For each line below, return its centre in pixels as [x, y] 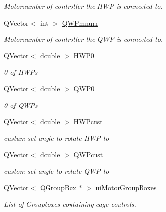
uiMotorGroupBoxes [126, 187]
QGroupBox [58, 187]
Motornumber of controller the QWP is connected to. [83, 39]
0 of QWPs [21, 105]
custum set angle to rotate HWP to [57, 138]
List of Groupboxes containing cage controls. [70, 204]
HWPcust [88, 121]
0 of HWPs [21, 72]
